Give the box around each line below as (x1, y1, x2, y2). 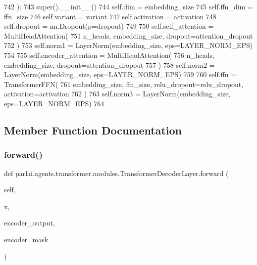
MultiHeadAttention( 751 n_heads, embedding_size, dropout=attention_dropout (4, 30, 253, 41)
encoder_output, (4, 218, 55, 228)
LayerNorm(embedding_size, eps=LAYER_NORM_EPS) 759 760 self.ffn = (4, 69, 237, 80)
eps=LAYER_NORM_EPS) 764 (4, 98, 104, 108)
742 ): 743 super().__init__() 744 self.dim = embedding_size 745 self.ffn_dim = (4, 1, 253, 11)
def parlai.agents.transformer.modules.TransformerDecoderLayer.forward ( (4, 168, 229, 178)
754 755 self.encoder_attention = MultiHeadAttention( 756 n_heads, (4, 49, 214, 60)
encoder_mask (4, 234, 49, 244)
